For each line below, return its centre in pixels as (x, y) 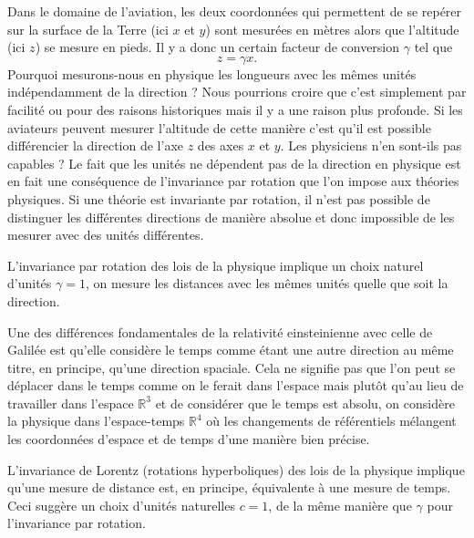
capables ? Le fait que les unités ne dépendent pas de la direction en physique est (234, 163)
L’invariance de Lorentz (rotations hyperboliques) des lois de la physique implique (236, 469)
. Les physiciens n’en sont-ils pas (371, 145)
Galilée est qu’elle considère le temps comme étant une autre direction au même (231, 350)
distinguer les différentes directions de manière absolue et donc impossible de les (231, 217)
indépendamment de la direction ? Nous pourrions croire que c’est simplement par (237, 92)
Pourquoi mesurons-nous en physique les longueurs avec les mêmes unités (212, 73)
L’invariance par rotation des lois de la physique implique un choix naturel (216, 265)
